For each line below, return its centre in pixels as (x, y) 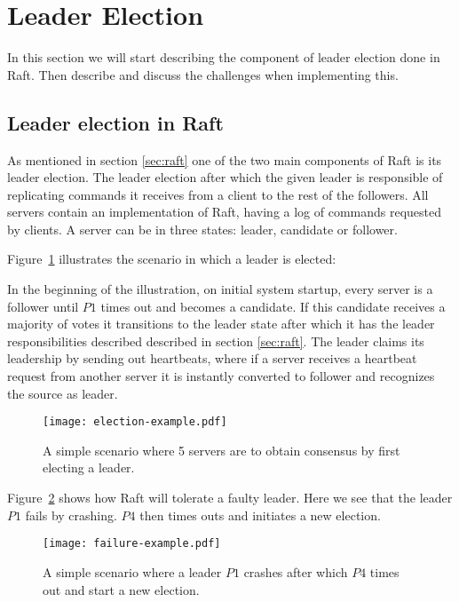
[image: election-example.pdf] (135, 422)
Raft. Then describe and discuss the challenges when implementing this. (203, 74)
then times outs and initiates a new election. (260, 515)
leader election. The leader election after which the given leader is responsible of (225, 177)
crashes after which (296, 571)
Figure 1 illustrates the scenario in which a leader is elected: (172, 259)
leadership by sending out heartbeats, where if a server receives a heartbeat (212, 358)
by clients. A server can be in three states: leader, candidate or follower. (202, 229)
